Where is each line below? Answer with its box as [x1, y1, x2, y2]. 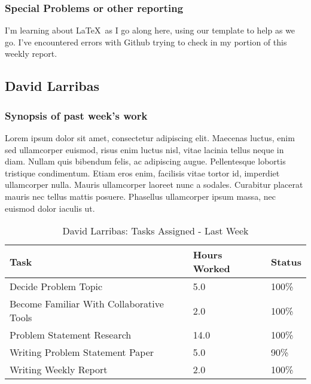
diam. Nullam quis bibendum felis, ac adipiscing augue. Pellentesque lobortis [5, 155, 286, 167]
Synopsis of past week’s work [5, 108, 148, 123]
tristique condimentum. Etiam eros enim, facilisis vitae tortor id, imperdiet [5, 166, 280, 179]
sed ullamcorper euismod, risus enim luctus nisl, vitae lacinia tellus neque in [5, 143, 284, 156]
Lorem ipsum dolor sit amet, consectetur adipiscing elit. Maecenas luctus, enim [5, 132, 295, 144]
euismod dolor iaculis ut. [5, 202, 95, 214]
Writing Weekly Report [10, 362, 108, 377]
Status [271, 254, 301, 269]
